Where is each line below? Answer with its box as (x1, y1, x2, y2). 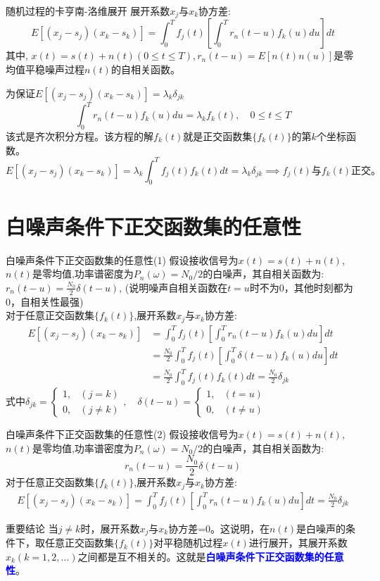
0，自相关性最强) (6, 294, 84, 308)
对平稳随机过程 (153, 535, 223, 550)
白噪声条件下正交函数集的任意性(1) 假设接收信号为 (6, 252, 239, 267)
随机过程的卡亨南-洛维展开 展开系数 (6, 4, 170, 18)
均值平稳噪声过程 (6, 62, 84, 77)
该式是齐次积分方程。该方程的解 (6, 128, 153, 143)
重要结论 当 (6, 520, 58, 535)
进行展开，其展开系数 (248, 535, 348, 550)
